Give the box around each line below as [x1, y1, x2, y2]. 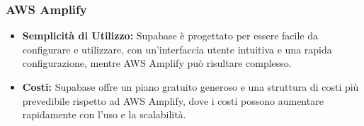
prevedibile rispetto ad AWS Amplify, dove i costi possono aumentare [22, 93, 324, 108]
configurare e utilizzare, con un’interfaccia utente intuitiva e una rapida [22, 42, 332, 56]
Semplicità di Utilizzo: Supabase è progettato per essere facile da [22, 28, 318, 43]
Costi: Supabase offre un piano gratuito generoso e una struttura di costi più [22, 80, 359, 94]
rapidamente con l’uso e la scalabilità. [22, 107, 186, 122]
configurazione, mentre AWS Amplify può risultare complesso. [22, 56, 292, 70]
